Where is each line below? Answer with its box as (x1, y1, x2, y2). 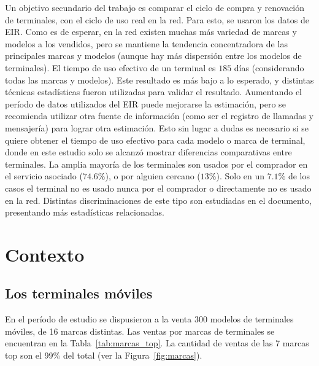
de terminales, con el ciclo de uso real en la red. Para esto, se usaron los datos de (5, 13, 309, 26)
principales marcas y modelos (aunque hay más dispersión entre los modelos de (5, 49, 302, 62)
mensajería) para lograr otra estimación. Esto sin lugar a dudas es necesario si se (5, 121, 309, 134)
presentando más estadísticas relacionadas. (5, 206, 164, 219)
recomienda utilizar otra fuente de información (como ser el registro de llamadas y (5, 109, 313, 122)
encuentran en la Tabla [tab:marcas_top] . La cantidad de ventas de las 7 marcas (5, 337, 309, 349)
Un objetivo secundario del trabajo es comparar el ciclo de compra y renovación (5, 1, 305, 14)
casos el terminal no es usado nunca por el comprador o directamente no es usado (5, 181, 312, 194)
